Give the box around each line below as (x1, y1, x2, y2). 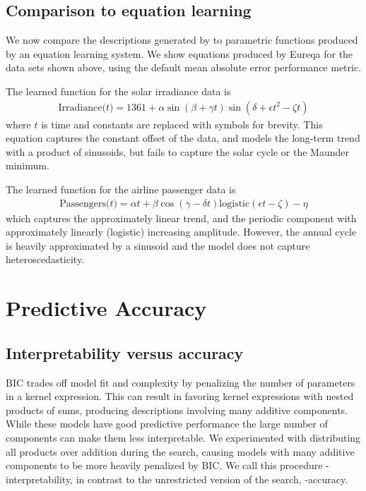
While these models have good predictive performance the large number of (6, 416, 328, 431)
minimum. (6, 158, 49, 173)
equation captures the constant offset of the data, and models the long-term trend (6, 131, 360, 145)
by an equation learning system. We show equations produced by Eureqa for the (6, 46, 353, 61)
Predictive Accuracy (6, 293, 207, 322)
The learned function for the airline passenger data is (6, 181, 236, 196)
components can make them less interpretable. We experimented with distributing (6, 430, 361, 444)
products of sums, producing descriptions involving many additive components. (6, 402, 348, 417)
